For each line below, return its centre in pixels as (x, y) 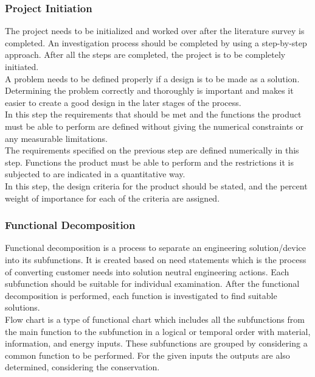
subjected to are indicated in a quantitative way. (95, 174)
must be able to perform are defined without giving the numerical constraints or (154, 126)
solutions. (22, 307)
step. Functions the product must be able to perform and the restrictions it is (149, 162)
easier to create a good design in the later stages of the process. (123, 102)
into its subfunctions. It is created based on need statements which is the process (156, 259)
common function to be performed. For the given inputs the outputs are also (147, 355)
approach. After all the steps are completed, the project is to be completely (145, 55)
